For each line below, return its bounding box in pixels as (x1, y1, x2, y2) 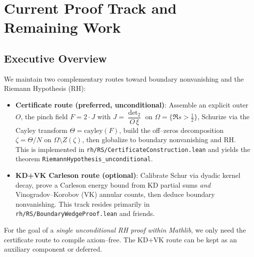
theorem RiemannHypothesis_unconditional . (15, 153, 153, 164)
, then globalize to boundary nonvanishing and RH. (82, 134, 236, 145)
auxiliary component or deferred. (4, 244, 102, 254)
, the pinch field (21, 111, 68, 122)
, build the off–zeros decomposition (119, 125, 224, 135)
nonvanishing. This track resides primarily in (15, 198, 150, 209)
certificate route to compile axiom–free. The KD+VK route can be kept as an (4, 234, 237, 244)
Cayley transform (15, 125, 68, 135)
